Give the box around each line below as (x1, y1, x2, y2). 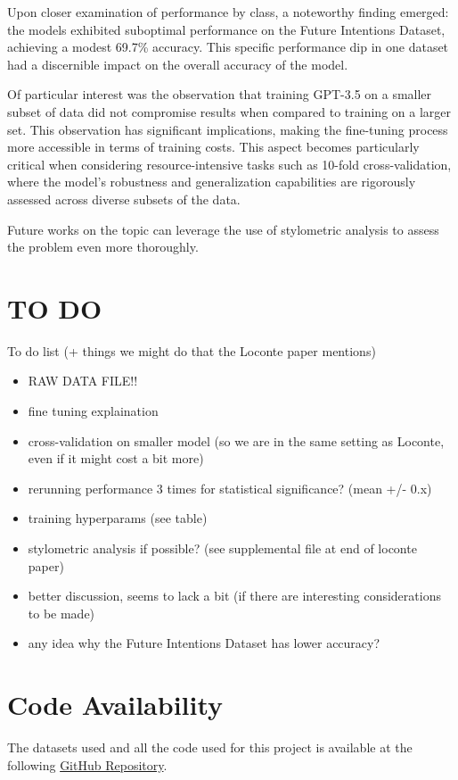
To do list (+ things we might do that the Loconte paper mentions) (7, 341, 376, 360)
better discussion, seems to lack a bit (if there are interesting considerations (28, 586, 441, 605)
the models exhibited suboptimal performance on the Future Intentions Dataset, (7, 20, 446, 38)
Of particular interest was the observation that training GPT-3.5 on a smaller (7, 85, 432, 104)
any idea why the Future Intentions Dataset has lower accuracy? (28, 634, 380, 652)
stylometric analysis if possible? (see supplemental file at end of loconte (28, 539, 417, 557)
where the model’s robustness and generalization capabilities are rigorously (7, 172, 416, 191)
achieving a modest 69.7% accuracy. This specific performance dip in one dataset (7, 37, 449, 56)
